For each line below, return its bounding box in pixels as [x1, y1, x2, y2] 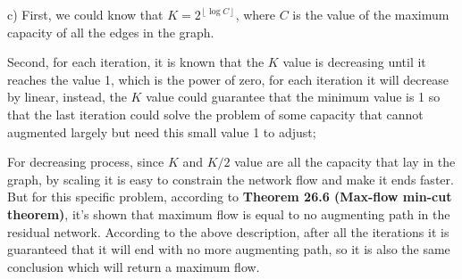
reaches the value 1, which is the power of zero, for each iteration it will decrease [7, 70, 449, 88]
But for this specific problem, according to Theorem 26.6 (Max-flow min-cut [7, 187, 452, 206]
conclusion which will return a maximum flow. [7, 257, 260, 275]
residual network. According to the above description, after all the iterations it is [7, 222, 449, 241]
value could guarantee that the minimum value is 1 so [146, 87, 441, 106]
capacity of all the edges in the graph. [7, 22, 214, 41]
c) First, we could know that [7, 5, 164, 23]
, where [235, 5, 276, 23]
